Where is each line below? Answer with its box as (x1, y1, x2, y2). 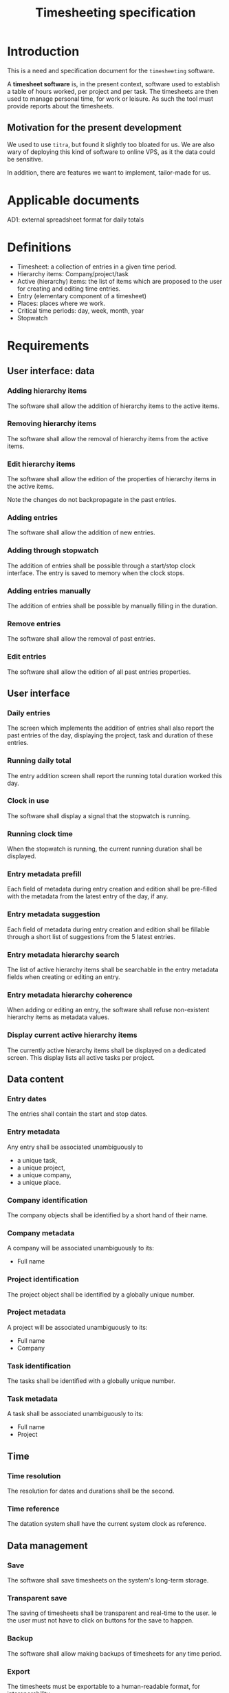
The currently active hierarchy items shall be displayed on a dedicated (7, 1046, 206, 1054)
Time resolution (7, 1471, 61, 1480)
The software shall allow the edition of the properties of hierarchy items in (7, 475, 217, 483)
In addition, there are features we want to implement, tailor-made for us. (7, 168, 211, 177)
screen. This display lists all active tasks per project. (7, 1053, 155, 1061)
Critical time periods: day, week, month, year (17, 306, 144, 315)
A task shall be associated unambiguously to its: (7, 1410, 144, 1418)
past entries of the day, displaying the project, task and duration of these (7, 731, 213, 739)
